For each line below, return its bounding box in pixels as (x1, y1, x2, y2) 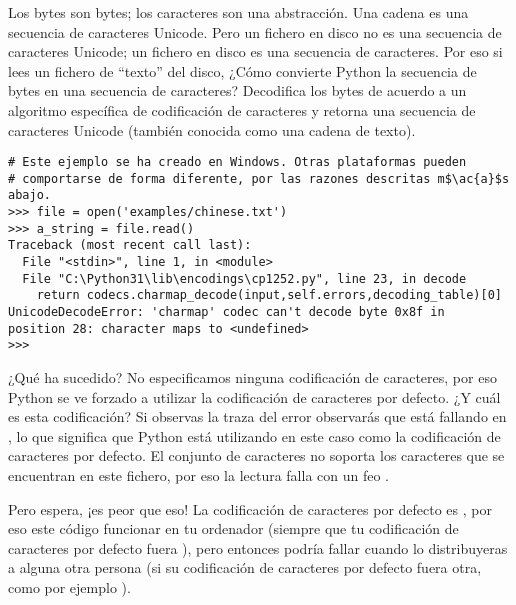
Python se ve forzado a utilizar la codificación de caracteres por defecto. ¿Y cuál (8, 386, 501, 407)
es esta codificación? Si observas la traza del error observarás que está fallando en (8, 406, 507, 427)
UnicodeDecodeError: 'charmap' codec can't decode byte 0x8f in (8, 305, 445, 320)
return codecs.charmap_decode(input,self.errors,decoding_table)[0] (36, 288, 502, 303)
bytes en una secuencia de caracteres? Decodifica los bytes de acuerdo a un (8, 80, 467, 101)
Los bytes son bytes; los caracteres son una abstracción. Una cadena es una (8, 2, 469, 22)
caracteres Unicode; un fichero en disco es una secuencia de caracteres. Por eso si (8, 41, 503, 62)
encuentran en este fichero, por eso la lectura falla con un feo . (8, 465, 390, 485)
